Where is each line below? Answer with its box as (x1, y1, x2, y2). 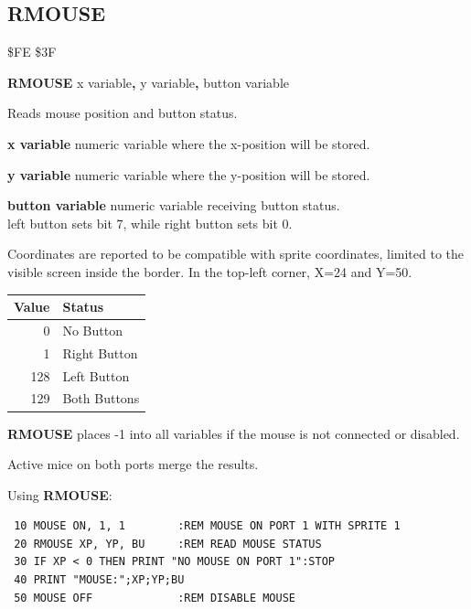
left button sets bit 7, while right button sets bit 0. (7, 213, 293, 232)
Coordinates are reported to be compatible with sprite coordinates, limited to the (7, 244, 465, 263)
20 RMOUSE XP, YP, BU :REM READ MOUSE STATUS (14, 537, 322, 550)
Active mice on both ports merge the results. (7, 454, 259, 474)
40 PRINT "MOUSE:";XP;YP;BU (14, 573, 185, 587)
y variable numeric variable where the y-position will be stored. (7, 165, 370, 184)
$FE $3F (7, 42, 57, 61)
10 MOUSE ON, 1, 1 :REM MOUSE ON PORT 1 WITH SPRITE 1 (14, 519, 401, 533)
